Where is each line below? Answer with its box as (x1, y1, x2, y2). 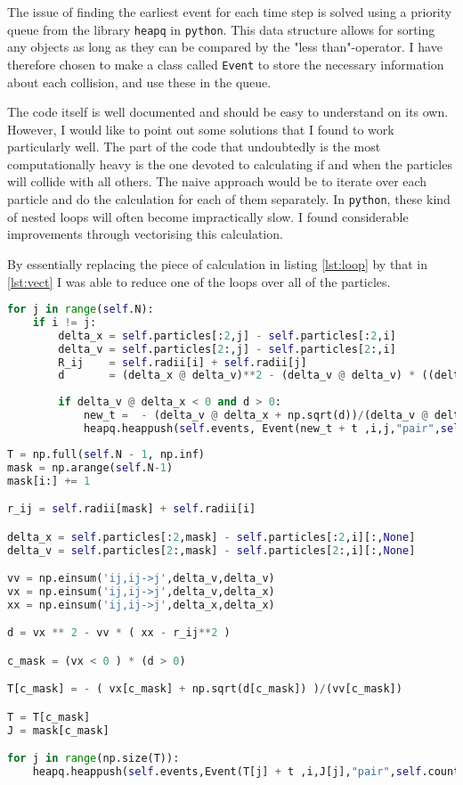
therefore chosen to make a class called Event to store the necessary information (7, 54, 444, 73)
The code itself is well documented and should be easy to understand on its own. (7, 102, 449, 121)
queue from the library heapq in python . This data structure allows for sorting (7, 20, 435, 38)
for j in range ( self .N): (7, 303, 154, 316)
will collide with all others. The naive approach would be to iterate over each (7, 172, 427, 191)
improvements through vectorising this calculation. (7, 225, 283, 243)
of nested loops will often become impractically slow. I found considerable (7, 207, 409, 225)
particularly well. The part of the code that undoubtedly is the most (7, 137, 381, 156)
